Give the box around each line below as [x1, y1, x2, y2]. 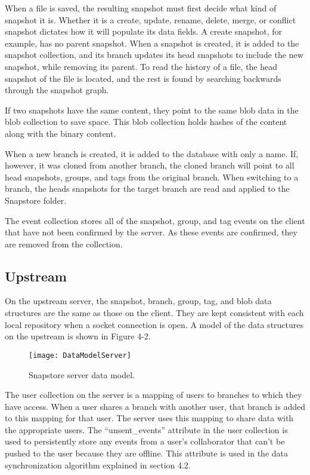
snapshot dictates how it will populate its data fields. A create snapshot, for [5, 25, 282, 38]
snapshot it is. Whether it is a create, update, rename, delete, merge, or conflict [5, 13, 296, 26]
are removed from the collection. [5, 237, 123, 250]
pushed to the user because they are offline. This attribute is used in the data [5, 447, 289, 459]
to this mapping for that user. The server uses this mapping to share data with [5, 412, 294, 424]
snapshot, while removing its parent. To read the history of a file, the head [5, 60, 278, 72]
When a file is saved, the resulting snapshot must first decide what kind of [5, 2, 277, 14]
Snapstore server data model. [29, 368, 135, 381]
